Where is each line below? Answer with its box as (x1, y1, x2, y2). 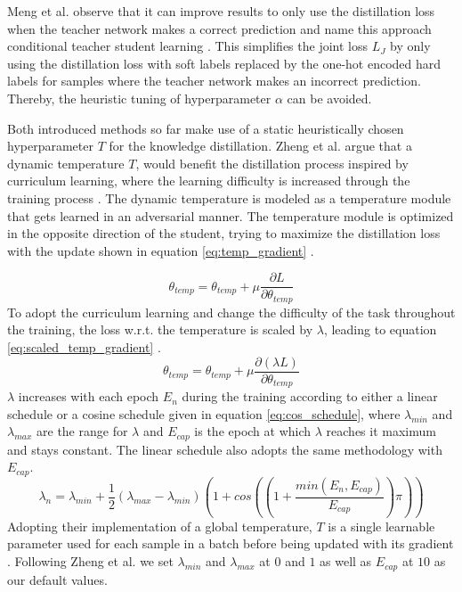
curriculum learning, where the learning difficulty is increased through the (7, 171, 410, 190)
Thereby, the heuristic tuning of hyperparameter (7, 88, 272, 107)
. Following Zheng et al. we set (7, 552, 174, 571)
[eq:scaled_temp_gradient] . (7, 338, 161, 357)
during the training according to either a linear (182, 387, 438, 406)
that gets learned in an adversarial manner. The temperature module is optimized (7, 206, 454, 225)
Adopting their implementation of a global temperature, (7, 516, 312, 535)
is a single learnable (328, 516, 435, 535)
